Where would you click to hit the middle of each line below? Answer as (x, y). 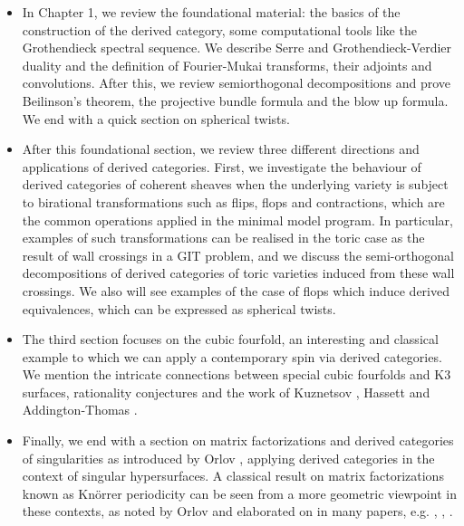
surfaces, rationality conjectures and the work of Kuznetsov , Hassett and (226, 392)
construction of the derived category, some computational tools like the (219, 29)
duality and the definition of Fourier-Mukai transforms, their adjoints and (227, 65)
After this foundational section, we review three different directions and (221, 149)
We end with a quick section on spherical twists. (156, 118)
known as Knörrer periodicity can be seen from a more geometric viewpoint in (239, 493)
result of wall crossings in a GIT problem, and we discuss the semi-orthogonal (238, 255)
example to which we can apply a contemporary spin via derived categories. (232, 356)
